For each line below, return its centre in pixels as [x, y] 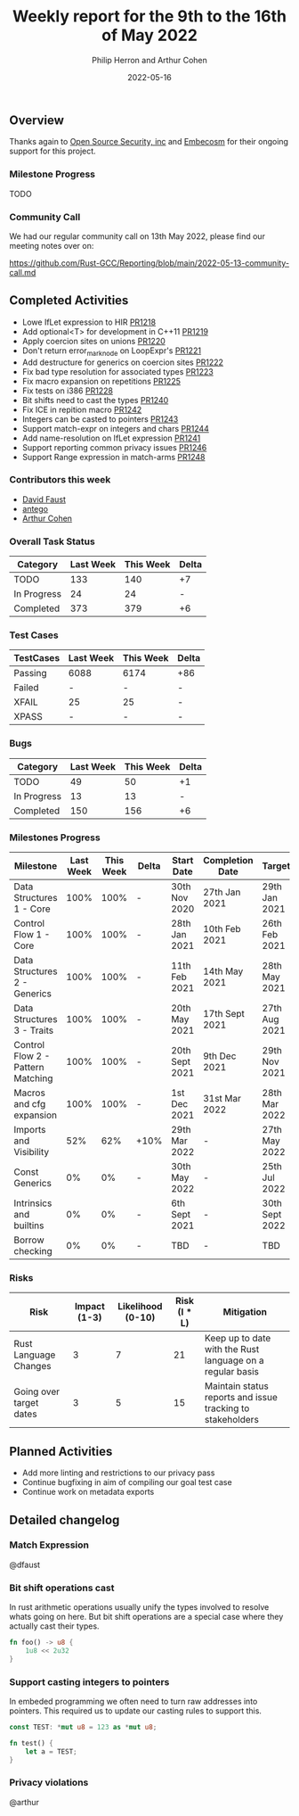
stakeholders [232, 1420]
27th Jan [222, 892]
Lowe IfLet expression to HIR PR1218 [89, 322]
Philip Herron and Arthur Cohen [149, 60]
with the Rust [232, 1350]
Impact [89, 1307]
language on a [234, 1360]
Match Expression [49, 1545]
